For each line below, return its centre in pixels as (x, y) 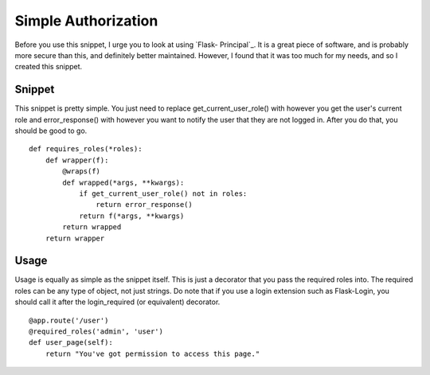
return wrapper (75, 238)
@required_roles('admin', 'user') (96, 332)
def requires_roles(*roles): (86, 149)
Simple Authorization (86, 21)
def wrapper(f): (77, 160)
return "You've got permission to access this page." (152, 354)
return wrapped (92, 227)
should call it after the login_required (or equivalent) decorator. (117, 302)
